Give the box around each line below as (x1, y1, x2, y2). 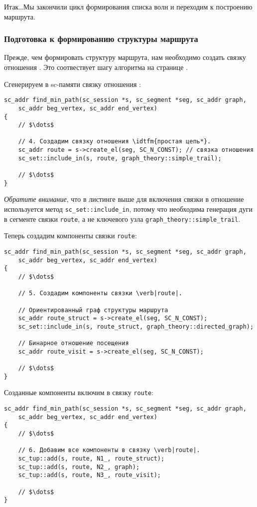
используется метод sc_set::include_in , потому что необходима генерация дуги (4, 204, 253, 214)
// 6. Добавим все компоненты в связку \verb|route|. (18, 447, 200, 454)
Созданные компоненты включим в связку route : (4, 387, 154, 398)
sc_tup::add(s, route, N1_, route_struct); (18, 455, 165, 463)
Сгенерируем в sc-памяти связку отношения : (4, 78, 141, 89)
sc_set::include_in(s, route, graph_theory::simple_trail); (18, 154, 222, 162)
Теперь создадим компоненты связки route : (4, 230, 137, 241)
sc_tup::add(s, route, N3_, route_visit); (18, 472, 161, 479)
